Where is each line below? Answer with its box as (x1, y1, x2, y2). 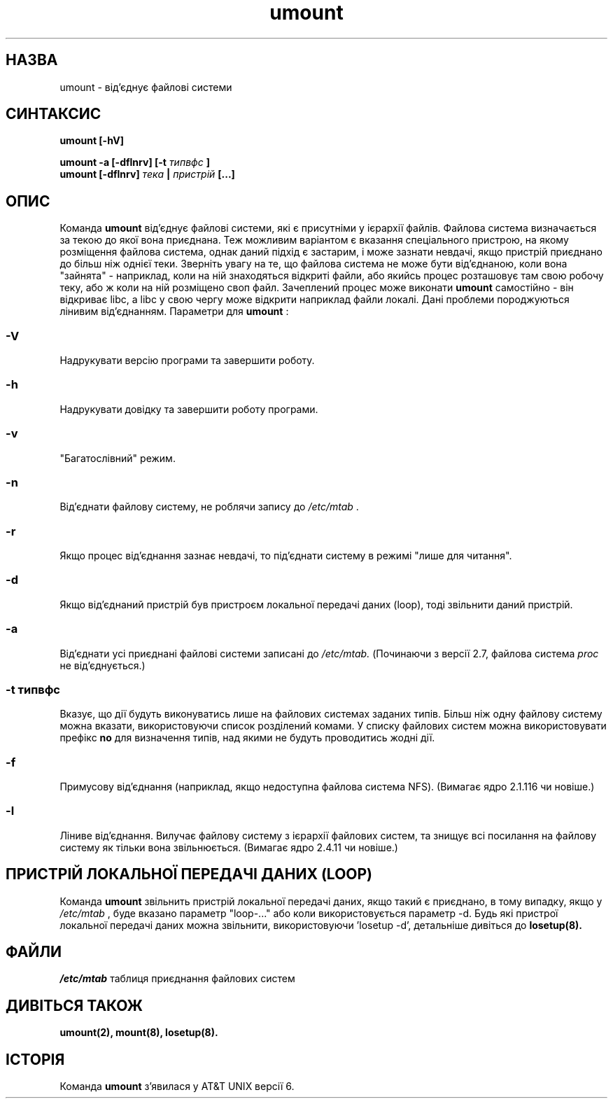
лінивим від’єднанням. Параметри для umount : (59, 305, 289, 318)
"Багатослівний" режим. (59, 452, 176, 464)
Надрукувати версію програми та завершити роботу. (59, 354, 315, 367)
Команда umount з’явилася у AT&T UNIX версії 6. (59, 1080, 295, 1093)
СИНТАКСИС (6, 105, 101, 123)
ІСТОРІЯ (6, 1050, 65, 1068)
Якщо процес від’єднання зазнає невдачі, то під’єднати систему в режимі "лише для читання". (59, 550, 512, 562)
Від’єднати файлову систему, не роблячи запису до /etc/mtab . (59, 501, 359, 513)
